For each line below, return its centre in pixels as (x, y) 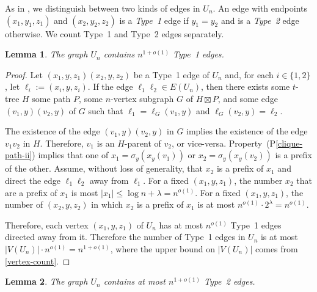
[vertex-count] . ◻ (38, 261)
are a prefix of (31, 192)
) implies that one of (70, 155)
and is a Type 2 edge (260, 20)
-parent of (143, 143)
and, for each (249, 74)
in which (107, 204)
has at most (181, 224)
